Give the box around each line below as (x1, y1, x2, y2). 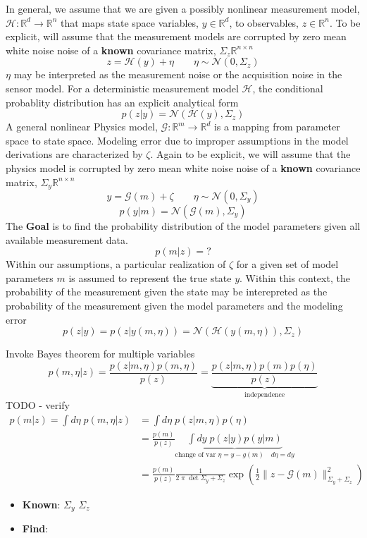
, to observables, (229, 15, 299, 30)
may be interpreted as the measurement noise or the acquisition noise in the (13, 67, 342, 82)
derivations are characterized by (6, 147, 143, 161)
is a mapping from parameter (213, 119, 340, 134)
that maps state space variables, (61, 15, 199, 30)
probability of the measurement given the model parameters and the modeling (6, 298, 343, 312)
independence (244, 391, 285, 398)
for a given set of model (236, 257, 339, 271)
